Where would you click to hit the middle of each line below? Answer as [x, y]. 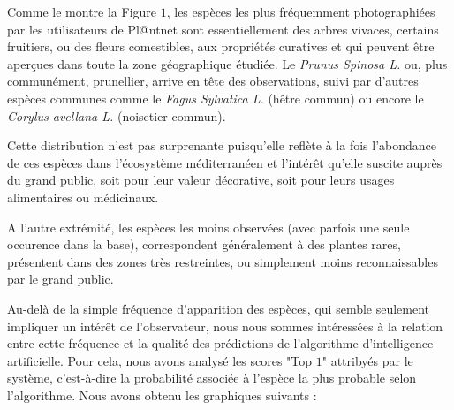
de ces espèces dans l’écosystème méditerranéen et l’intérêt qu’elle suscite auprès [225, 162]
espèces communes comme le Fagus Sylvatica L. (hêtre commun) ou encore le [216, 98]
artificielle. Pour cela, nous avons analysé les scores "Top [160, 360]
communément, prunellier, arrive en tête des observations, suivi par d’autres [213, 81]
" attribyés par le [367, 360]
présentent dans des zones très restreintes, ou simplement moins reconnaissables [223, 261]
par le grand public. [61, 279]
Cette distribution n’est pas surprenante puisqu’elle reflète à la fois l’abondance [222, 145]
